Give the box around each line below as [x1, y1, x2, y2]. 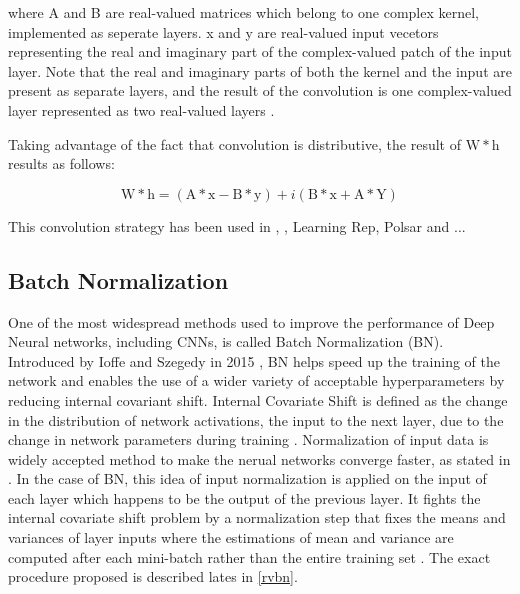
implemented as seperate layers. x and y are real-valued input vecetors [8, 21, 439, 42]
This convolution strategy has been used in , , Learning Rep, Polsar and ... [8, 215, 466, 236]
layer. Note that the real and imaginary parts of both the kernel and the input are [8, 60, 512, 81]
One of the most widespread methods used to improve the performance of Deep [8, 311, 495, 332]
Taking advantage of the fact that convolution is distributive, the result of [8, 133, 462, 154]
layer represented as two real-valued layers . [8, 99, 275, 120]
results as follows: [8, 153, 115, 174]
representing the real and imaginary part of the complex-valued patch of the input [8, 41, 512, 62]
